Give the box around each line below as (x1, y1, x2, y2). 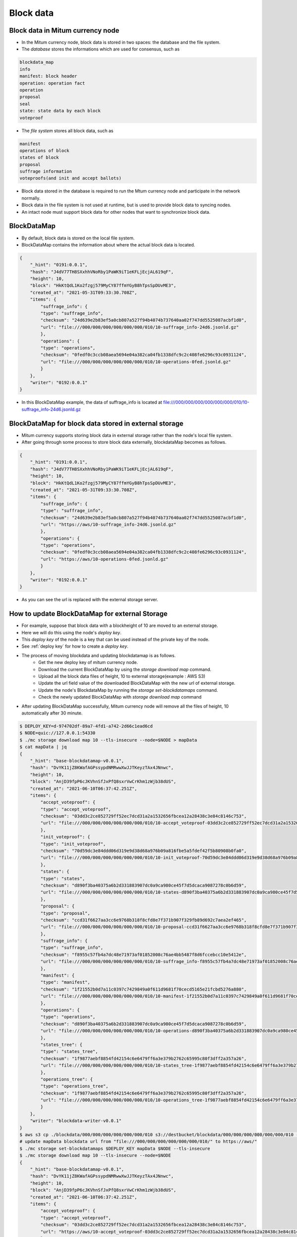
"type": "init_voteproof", (40, 841, 106, 847)
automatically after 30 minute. (21, 710, 83, 716)
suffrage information (19, 169, 72, 174)
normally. (21, 195, 41, 201)
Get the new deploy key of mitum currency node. (38, 660, 138, 666)
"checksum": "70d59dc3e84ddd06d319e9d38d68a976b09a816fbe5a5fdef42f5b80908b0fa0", (40, 848, 247, 854)
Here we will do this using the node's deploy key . (21, 629, 122, 635)
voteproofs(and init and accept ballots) (19, 176, 122, 181)
